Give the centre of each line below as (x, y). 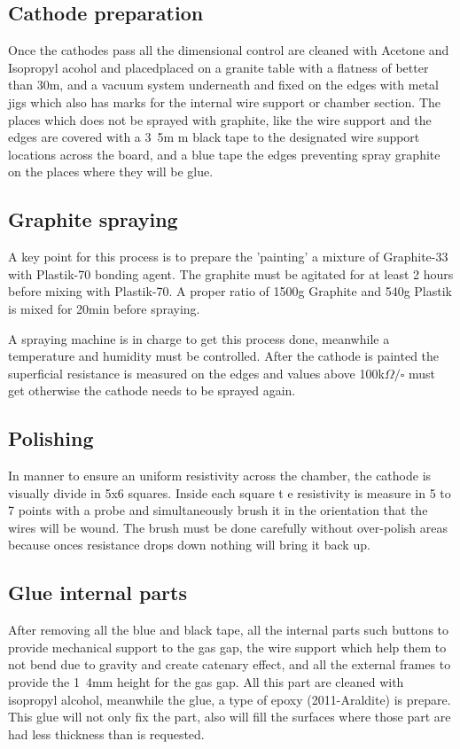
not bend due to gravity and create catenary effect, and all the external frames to (230, 664)
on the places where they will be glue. (111, 172)
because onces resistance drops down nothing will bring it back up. (189, 545)
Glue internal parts (97, 593)
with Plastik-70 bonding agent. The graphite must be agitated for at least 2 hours (231, 273)
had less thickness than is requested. (106, 733)
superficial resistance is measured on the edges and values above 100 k (196, 373)
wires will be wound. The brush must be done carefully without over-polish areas (228, 527)
